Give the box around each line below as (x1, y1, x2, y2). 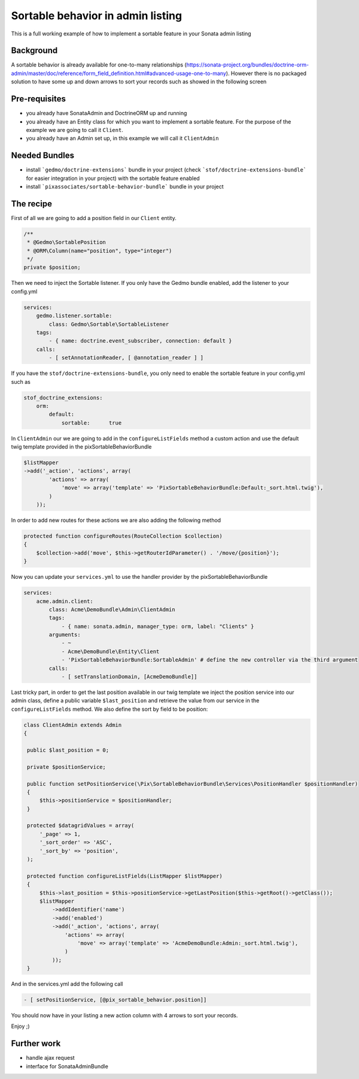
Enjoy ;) (11, 1023, 30, 1030)
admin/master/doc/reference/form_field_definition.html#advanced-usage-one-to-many (11, 70, 227, 77)
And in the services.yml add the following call (11, 981, 123, 988)
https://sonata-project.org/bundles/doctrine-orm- (186, 61, 309, 68)
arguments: (48, 632, 81, 638)
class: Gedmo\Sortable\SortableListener (48, 321, 169, 327)
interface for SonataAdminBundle (26, 1062, 109, 1070)
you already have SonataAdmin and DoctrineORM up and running (26, 110, 187, 117)
